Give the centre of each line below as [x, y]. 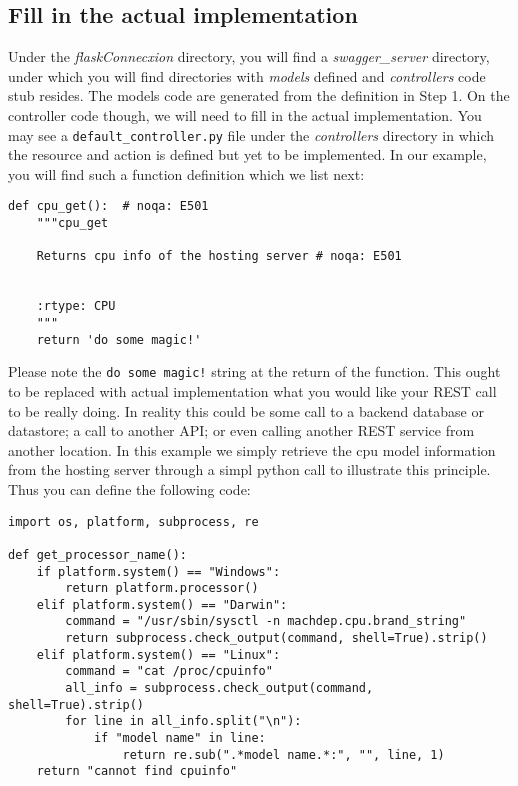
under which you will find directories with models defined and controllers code [247, 75]
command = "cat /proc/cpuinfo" [169, 671]
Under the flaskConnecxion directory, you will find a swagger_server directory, [249, 56]
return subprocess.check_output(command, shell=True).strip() [276, 638]
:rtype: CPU [76, 306]
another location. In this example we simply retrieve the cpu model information [252, 449]
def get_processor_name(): [97, 554]
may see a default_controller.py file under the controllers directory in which [251, 134]
